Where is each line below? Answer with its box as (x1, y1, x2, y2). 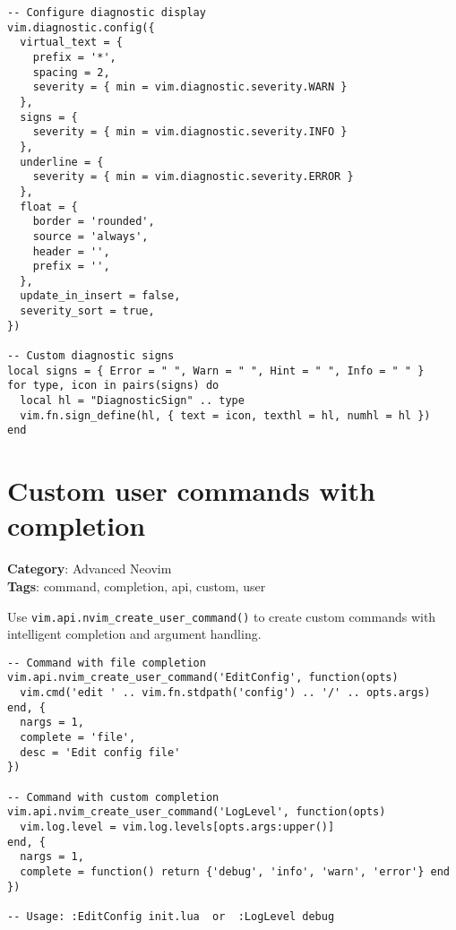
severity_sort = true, (20, 305, 155, 318)
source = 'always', (32, 229, 149, 243)
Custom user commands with (7, 472, 375, 509)
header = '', (32, 245, 110, 258)
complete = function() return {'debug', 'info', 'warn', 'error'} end (20, 865, 450, 878)
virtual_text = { (20, 36, 123, 49)
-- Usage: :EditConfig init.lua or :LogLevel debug (7, 909, 335, 923)
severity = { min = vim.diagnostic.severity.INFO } (32, 125, 348, 139)
